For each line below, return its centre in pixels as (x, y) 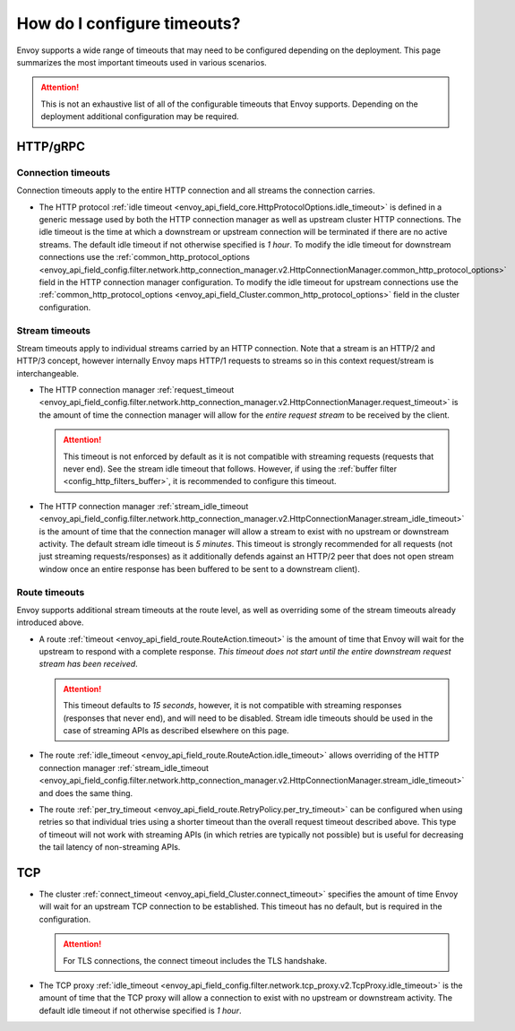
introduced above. (50, 622)
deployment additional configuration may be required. (140, 117)
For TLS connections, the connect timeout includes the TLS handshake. (195, 960)
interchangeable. (48, 373)
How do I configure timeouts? (129, 23)
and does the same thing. (86, 793)
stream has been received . (88, 664)
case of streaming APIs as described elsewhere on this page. (176, 731)
